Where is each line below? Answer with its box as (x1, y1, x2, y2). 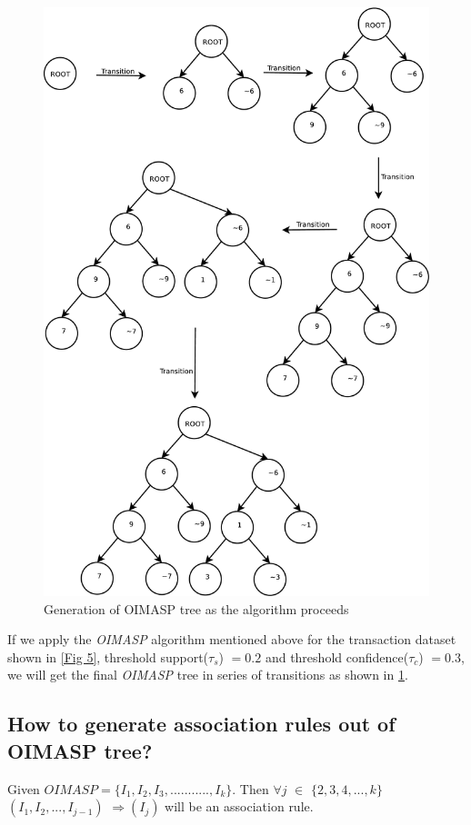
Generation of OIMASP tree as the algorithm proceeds (44, 599, 349, 618)
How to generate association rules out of (7, 710, 396, 738)
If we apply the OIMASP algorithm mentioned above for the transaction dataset (7, 630, 456, 649)
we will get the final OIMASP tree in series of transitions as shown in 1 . (7, 665, 408, 684)
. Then (232, 779, 269, 798)
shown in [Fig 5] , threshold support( (7, 647, 209, 666)
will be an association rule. (165, 797, 314, 816)
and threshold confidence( (265, 647, 409, 666)
